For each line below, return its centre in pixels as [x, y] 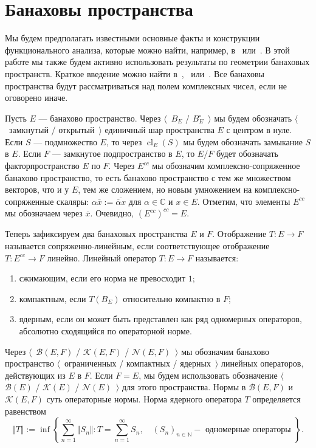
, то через [124, 141]
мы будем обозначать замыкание [243, 141]
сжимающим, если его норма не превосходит [102, 278]
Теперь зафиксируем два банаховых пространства [96, 234]
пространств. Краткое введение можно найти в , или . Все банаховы [135, 73]
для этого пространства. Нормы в [184, 387]
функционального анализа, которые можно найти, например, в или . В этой [147, 50]
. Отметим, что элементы [244, 201]
